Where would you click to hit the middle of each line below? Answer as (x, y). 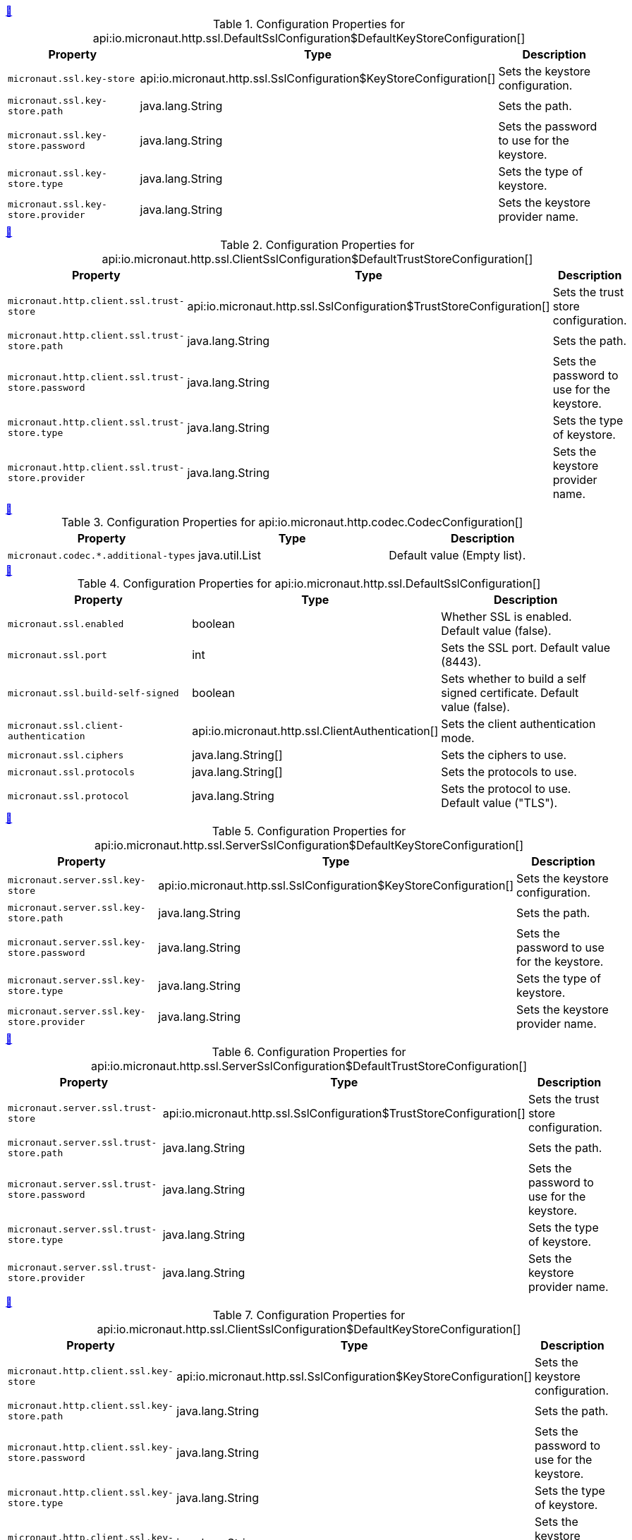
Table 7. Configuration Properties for (309, 1315)
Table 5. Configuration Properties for (309, 831)
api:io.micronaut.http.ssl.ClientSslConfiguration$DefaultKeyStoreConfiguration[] (309, 1329)
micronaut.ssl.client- (66, 726)
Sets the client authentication (518, 724)
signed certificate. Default (510, 693)
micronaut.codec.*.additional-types (102, 555)
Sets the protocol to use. (506, 789)
